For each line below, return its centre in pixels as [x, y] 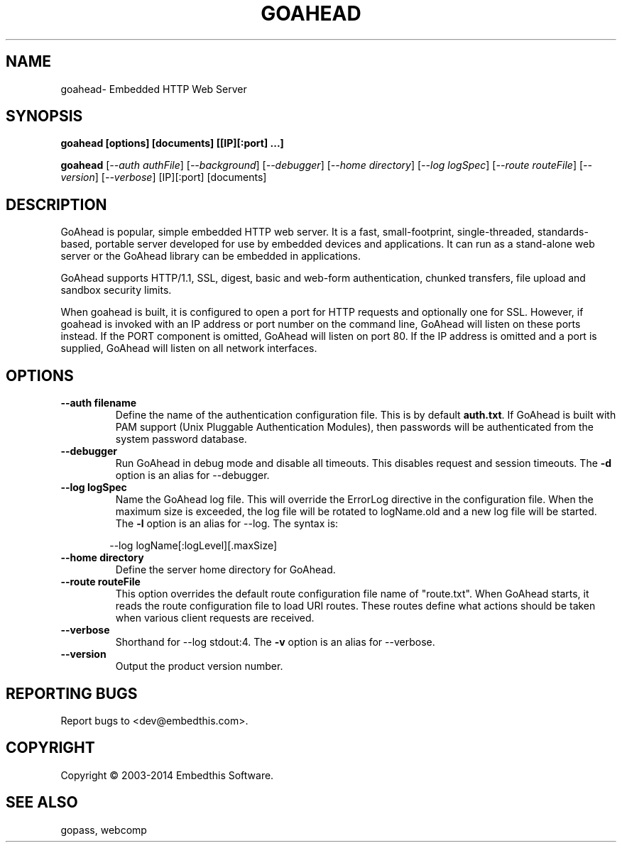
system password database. [181, 439]
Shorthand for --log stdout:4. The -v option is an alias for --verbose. [275, 642]
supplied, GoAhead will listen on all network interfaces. [189, 348]
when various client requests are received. [215, 618]
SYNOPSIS [44, 116]
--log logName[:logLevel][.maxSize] [193, 546]
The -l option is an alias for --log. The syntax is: [227, 524]
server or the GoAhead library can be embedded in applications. [211, 256]
